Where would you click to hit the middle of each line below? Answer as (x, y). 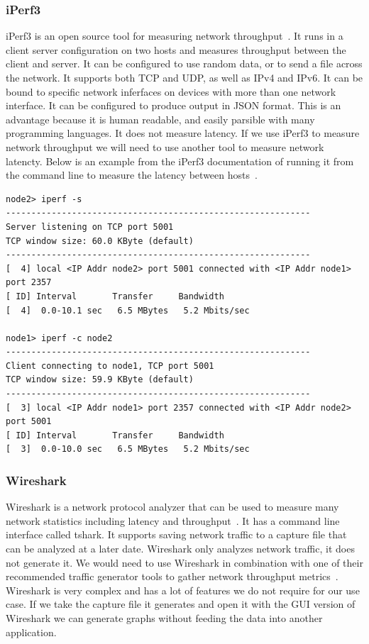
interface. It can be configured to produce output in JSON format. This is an (174, 105)
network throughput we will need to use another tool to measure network (165, 146)
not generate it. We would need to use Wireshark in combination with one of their (184, 562)
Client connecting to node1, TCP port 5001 (110, 366)
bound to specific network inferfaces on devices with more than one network (171, 91)
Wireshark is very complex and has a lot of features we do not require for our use (183, 590)
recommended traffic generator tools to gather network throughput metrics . (172, 576)
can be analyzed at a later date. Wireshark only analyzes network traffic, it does (180, 549)
